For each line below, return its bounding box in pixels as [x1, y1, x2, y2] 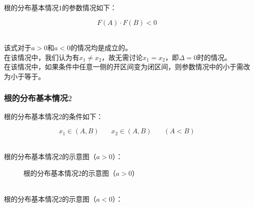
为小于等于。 [4, 71, 45, 81]
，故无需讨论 [102, 52, 143, 62]
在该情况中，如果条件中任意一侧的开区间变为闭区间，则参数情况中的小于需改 [4, 62, 250, 72]
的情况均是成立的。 [70, 42, 132, 53]
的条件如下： [62, 111, 103, 121]
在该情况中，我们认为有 [4, 52, 79, 62]
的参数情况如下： [62, 2, 117, 12]
